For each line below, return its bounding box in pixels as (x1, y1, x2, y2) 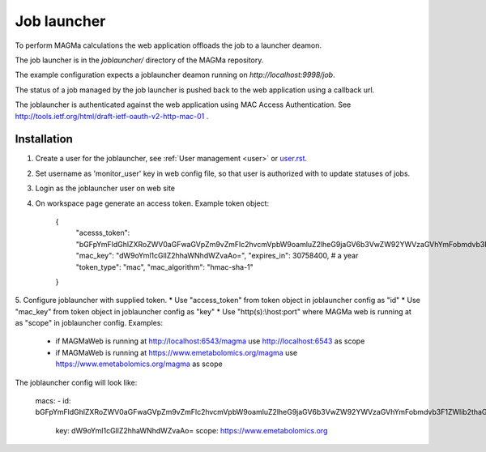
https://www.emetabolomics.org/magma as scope (55, 359, 223, 369)
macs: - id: (35, 396, 71, 406)
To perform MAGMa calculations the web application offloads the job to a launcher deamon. (15, 41, 322, 50)
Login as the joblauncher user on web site (35, 183, 176, 194)
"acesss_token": (75, 228, 130, 238)
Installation (15, 132, 73, 146)
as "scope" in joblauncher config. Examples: (15, 318, 164, 328)
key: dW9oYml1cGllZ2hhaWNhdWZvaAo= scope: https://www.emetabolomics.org (55, 425, 328, 435)
